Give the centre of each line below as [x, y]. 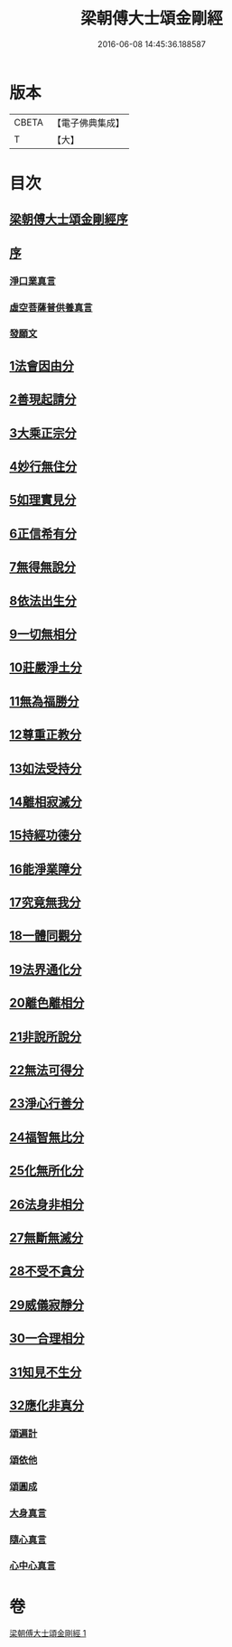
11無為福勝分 [44, 701]
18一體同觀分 [46, 936]
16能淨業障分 [46, 869]
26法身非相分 [46, 1204]
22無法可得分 [46, 1070]
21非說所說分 [46, 1037]
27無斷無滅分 [46, 1237]
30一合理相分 [47, 1338]
